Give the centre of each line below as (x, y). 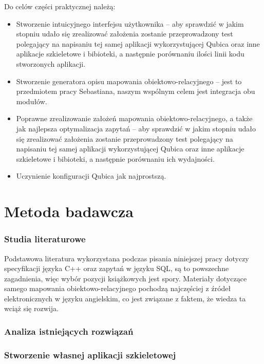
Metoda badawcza (69, 211)
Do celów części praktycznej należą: (60, 6)
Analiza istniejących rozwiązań (69, 331)
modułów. (32, 101)
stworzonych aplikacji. (51, 63)
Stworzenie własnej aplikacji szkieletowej (90, 355)
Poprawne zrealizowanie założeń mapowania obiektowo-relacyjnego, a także (134, 118)
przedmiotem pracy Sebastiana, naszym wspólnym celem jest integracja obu (136, 91)
